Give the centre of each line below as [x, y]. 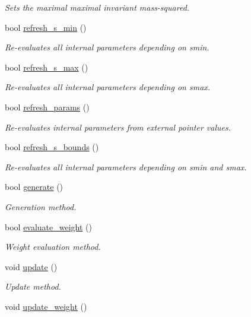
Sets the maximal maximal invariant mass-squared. [97, 7]
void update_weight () [46, 306]
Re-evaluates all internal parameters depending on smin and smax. [126, 167]
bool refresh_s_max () [47, 67]
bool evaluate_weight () [49, 226]
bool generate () [34, 187]
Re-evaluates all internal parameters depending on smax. [108, 87]
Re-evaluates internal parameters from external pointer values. [118, 127]
